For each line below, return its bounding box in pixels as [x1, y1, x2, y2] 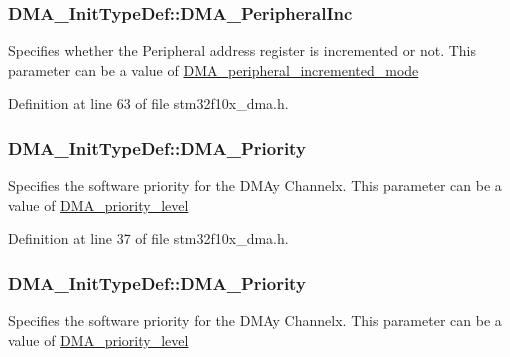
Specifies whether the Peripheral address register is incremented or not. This [8, 40, 477, 61]
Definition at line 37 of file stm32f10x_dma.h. [8, 228, 289, 249]
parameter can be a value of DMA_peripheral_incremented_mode [8, 59, 419, 80]
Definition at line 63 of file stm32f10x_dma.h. [8, 93, 289, 114]
